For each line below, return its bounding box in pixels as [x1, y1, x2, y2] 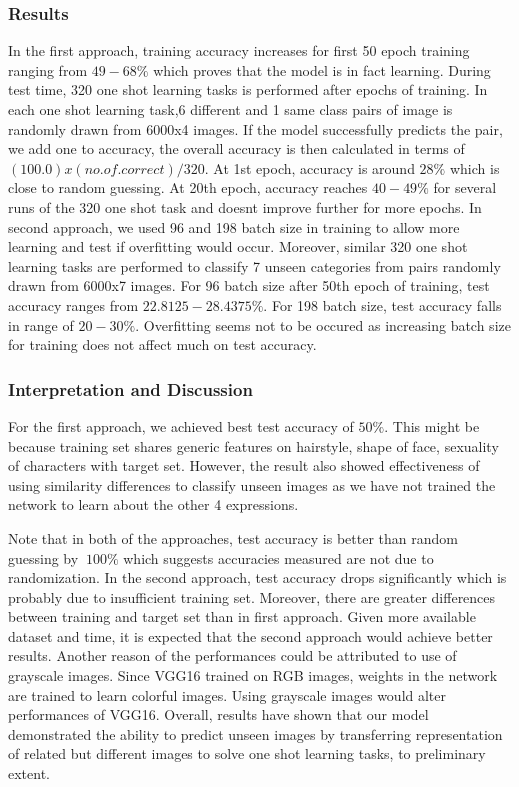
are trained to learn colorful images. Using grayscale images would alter [8, 684, 447, 705]
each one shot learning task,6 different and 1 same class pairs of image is [8, 99, 453, 119]
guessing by [8, 547, 79, 568]
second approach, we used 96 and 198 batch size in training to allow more [8, 216, 460, 237]
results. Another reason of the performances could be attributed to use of [8, 645, 457, 666]
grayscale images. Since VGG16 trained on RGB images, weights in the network [8, 665, 498, 686]
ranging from [8, 59, 88, 80]
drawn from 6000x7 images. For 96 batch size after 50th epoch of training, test [8, 275, 490, 296]
